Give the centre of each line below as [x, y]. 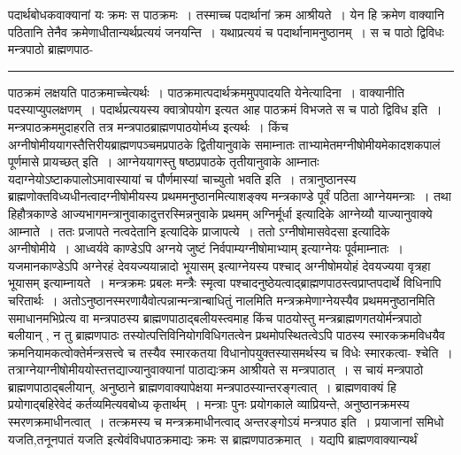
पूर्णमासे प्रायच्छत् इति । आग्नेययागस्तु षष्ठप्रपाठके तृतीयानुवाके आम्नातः [164, 162]
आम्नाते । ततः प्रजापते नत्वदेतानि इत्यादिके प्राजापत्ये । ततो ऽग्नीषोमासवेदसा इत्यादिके [199, 231]
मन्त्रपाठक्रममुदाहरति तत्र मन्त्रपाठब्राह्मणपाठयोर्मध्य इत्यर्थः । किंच [148, 126]
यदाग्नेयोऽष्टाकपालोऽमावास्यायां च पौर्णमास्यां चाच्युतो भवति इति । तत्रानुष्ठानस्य [182, 178]
